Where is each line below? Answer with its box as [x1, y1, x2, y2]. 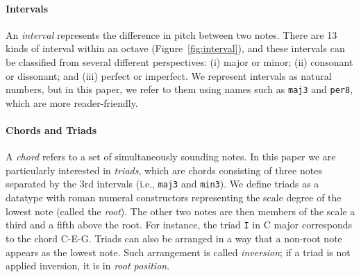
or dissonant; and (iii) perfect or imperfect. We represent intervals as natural [6, 68, 332, 83]
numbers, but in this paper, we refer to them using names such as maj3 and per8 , [6, 82, 353, 96]
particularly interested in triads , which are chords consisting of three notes [6, 162, 322, 177]
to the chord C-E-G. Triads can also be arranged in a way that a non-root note [6, 230, 342, 245]
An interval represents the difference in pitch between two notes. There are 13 [6, 27, 337, 42]
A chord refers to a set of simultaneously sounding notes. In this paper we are [6, 149, 336, 164]
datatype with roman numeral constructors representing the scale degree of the [6, 190, 342, 205]
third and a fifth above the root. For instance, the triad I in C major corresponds [6, 217, 353, 232]
